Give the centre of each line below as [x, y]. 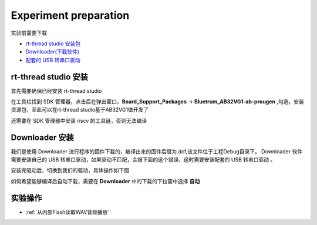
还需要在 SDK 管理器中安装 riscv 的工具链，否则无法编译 [79, 120]
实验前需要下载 [29, 33]
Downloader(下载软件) [52, 52]
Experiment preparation [70, 15]
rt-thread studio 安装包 [53, 43]
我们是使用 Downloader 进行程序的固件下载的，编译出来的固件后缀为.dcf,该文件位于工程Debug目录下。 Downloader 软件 [156, 151]
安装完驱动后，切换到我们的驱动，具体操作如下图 [70, 170]
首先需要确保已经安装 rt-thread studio [56, 90]
